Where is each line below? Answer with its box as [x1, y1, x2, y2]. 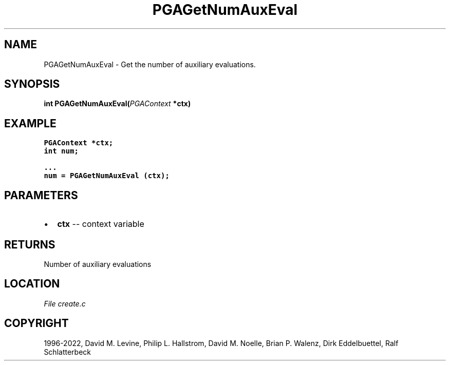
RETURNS [4, 238, 55, 251]
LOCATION [4, 277, 60, 291]
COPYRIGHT [4, 317, 69, 330]
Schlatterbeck [44, 347, 91, 356]
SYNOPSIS [4, 78, 60, 91]
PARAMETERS [4, 188, 78, 202]
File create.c [44, 299, 86, 308]
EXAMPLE [4, 117, 57, 130]
